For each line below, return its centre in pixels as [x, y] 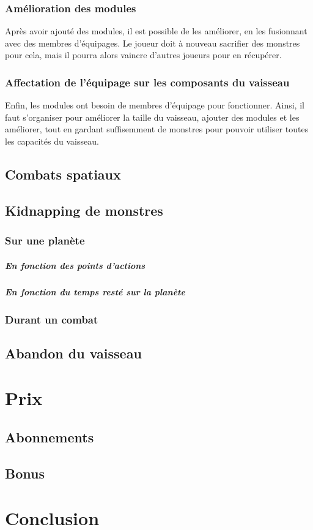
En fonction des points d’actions [75, 265]
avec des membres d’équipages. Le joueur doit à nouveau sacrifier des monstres [153, 43]
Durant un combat [52, 319]
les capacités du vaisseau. [52, 141]
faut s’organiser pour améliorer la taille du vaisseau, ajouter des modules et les [152, 117]
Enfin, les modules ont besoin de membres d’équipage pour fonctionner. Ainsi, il [155, 105]
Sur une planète [45, 240]
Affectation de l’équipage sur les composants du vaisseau [147, 82]
